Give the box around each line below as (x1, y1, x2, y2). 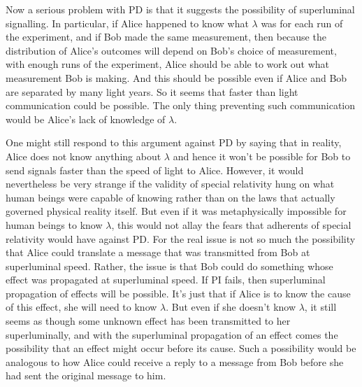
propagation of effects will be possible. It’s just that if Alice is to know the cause (6, 286, 351, 300)
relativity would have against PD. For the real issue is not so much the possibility (6, 231, 356, 246)
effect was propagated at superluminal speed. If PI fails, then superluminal (6, 272, 326, 287)
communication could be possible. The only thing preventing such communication (6, 98, 356, 113)
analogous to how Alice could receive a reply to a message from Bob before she (6, 354, 344, 369)
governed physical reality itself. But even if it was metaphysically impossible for (6, 204, 347, 218)
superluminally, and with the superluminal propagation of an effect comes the (6, 327, 338, 342)
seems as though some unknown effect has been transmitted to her (6, 314, 291, 328)
